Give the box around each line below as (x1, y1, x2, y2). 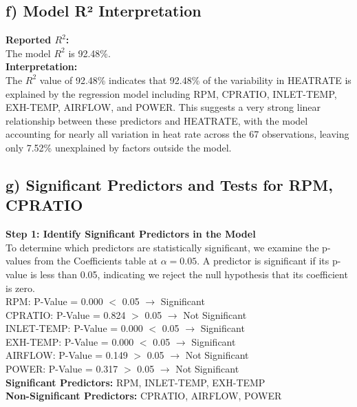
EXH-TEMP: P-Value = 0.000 (6, 334, 134, 348)
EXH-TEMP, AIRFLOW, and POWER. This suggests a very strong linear (6, 100, 321, 114)
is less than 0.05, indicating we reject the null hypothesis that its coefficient (30, 267, 348, 281)
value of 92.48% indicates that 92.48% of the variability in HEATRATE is (39, 72, 351, 87)
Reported (6, 32, 52, 47)
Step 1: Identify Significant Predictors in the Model (6, 227, 256, 241)
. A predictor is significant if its (197, 253, 329, 268)
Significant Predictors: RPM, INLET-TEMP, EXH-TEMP (6, 375, 266, 389)
